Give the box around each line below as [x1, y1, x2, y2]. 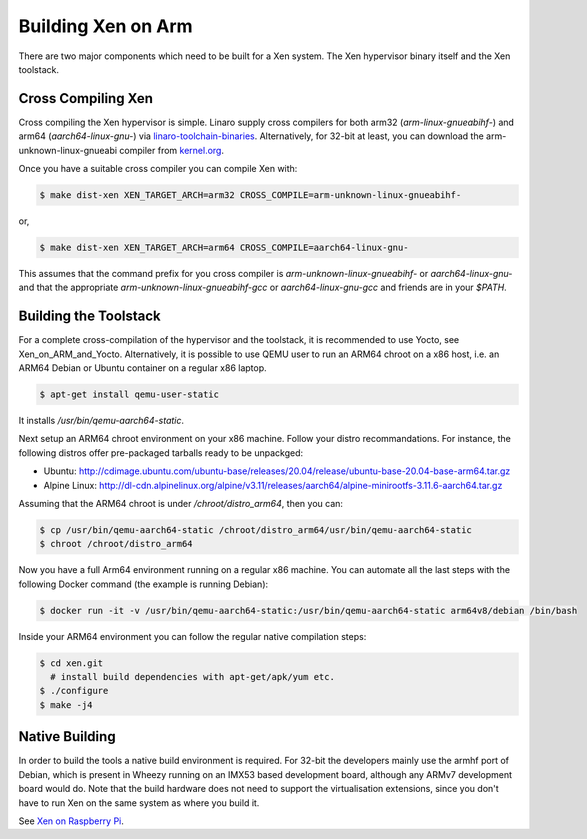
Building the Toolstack [18, 308, 162, 325]
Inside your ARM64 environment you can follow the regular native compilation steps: [18, 630, 367, 642]
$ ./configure [39, 685, 109, 697]
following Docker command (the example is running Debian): [18, 578, 269, 590]
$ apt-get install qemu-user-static [39, 389, 220, 400]
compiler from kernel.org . [119, 144, 225, 156]
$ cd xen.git [39, 657, 104, 669]
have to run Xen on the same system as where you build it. [18, 796, 260, 809]
